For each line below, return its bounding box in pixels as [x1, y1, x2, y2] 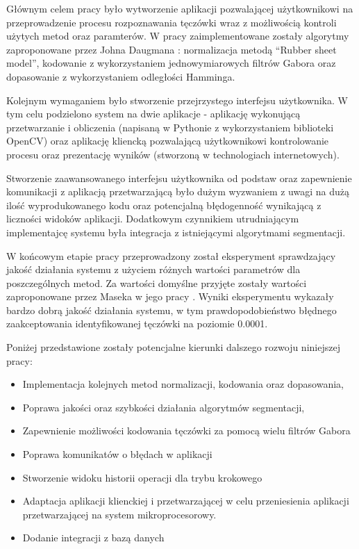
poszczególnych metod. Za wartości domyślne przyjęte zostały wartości [6, 275, 307, 290]
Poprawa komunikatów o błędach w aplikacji [22, 447, 212, 461]
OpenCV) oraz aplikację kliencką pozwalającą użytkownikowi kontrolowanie [6, 133, 329, 148]
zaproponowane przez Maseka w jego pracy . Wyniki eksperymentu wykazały [6, 289, 334, 304]
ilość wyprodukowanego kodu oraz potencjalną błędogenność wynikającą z [6, 197, 322, 212]
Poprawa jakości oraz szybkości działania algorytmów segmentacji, [22, 400, 305, 414]
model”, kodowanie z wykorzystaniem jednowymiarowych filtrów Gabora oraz [6, 56, 336, 70]
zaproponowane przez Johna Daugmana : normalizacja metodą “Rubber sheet [6, 42, 337, 56]
